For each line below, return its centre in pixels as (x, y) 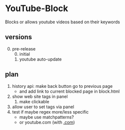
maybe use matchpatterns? (47, 117)
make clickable (34, 101)
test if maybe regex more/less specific (50, 112)
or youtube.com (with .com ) (47, 122)
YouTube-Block (37, 8)
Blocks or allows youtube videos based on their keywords (62, 22)
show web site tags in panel (40, 96)
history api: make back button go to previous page (62, 86)
